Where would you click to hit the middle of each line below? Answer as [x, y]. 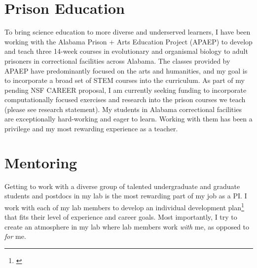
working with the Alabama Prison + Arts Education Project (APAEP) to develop [128, 41]
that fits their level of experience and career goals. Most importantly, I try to [121, 217]
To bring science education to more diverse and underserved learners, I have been [128, 32]
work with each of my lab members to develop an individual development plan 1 [124, 206]
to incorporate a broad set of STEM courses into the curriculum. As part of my [125, 80]
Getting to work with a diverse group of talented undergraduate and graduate [122, 186]
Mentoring [41, 162]
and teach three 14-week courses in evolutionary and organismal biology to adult [126, 51]
